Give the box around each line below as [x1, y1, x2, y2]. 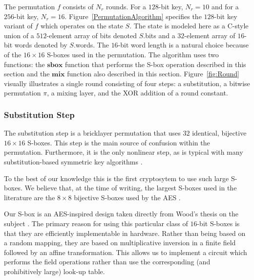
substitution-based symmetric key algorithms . [4, 156, 143, 166]
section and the [4, 69, 50, 79]
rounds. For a [106, 1, 147, 11]
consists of [63, 1, 94, 11]
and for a [212, 1, 239, 11]
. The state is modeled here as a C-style [129, 21, 249, 31]
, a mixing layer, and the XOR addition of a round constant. [47, 88, 228, 98]
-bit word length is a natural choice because [118, 40, 249, 50]
